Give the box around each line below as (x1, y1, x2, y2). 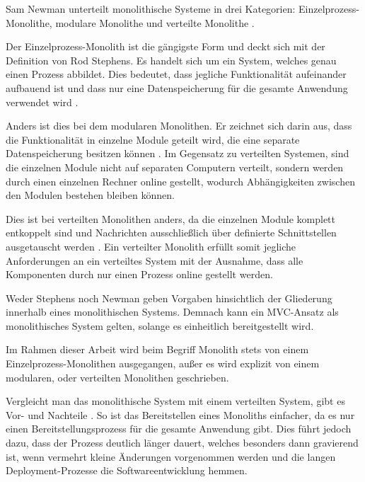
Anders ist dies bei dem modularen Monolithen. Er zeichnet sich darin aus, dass (6, 118, 352, 133)
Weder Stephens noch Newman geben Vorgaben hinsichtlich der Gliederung (6, 290, 332, 305)
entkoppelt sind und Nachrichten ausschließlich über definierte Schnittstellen (6, 225, 337, 240)
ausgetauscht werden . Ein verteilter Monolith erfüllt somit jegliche (6, 239, 296, 253)
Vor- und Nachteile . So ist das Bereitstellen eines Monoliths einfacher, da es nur (6, 407, 355, 422)
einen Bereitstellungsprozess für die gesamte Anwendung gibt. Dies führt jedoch (6, 421, 352, 436)
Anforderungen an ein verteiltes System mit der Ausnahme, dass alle (6, 253, 303, 268)
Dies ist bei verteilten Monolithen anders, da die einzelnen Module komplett (6, 211, 336, 226)
